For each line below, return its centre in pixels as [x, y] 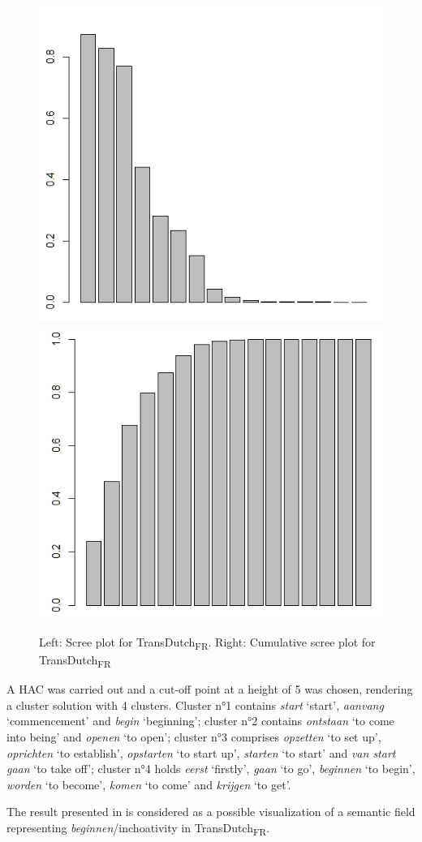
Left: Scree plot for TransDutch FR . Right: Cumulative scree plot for [207, 642]
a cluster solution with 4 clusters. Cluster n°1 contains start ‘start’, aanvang [195, 705]
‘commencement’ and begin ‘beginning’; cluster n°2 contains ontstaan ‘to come [200, 721]
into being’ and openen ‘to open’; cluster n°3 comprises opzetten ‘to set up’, [194, 736]
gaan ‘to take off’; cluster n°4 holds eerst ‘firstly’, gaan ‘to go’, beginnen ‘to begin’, [211, 769]
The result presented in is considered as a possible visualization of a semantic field [211, 812]
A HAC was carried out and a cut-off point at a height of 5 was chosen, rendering [210, 689]
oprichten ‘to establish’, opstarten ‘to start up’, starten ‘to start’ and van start [201, 752]
